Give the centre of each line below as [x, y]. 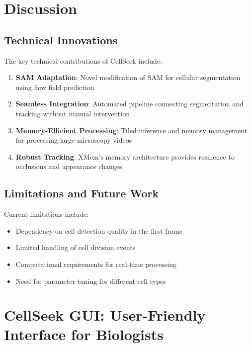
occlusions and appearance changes [69, 166]
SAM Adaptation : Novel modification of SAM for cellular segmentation [128, 77]
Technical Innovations [61, 40]
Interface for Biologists [84, 334]
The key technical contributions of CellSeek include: [83, 60]
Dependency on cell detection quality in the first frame [99, 230]
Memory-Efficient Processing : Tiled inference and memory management [131, 130]
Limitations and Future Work [82, 193]
